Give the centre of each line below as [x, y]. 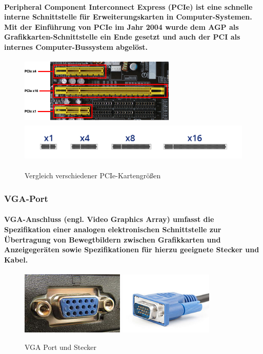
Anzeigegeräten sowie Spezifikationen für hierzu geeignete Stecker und [132, 249]
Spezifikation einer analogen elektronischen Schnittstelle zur [113, 229]
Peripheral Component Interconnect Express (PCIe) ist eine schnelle [128, 6]
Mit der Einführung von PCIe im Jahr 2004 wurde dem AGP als [122, 26]
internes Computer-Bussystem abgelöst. [76, 46]
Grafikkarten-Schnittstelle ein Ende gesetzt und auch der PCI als [122, 37]
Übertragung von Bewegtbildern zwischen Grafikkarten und [113, 239]
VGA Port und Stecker [60, 347]
